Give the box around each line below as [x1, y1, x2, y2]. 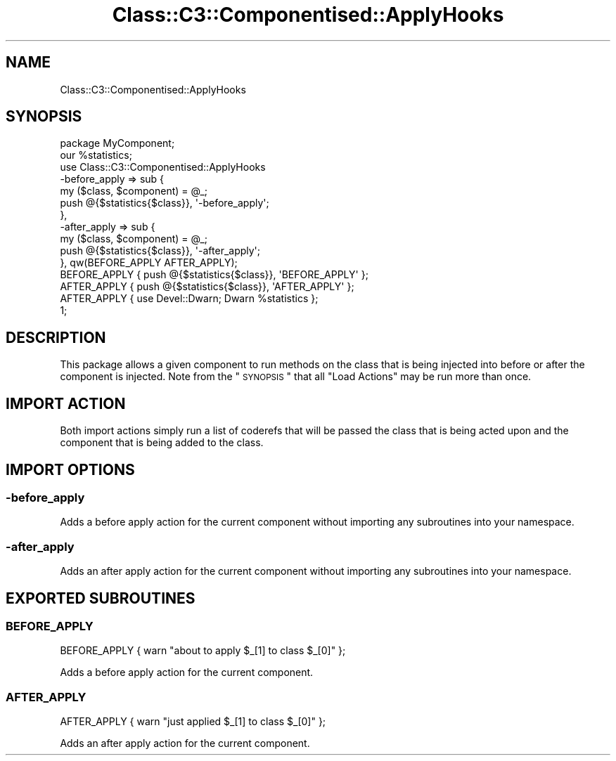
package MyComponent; [60, 137, 175, 150]
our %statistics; [60, 149, 132, 162]
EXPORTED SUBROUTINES [6, 589, 195, 607]
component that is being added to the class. [60, 436, 264, 449]
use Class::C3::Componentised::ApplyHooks [60, 161, 266, 174]
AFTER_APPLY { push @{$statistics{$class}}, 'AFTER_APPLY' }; [60, 280, 354, 293]
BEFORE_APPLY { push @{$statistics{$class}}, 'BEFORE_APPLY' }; [60, 268, 368, 281]
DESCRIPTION [6, 328, 106, 346]
